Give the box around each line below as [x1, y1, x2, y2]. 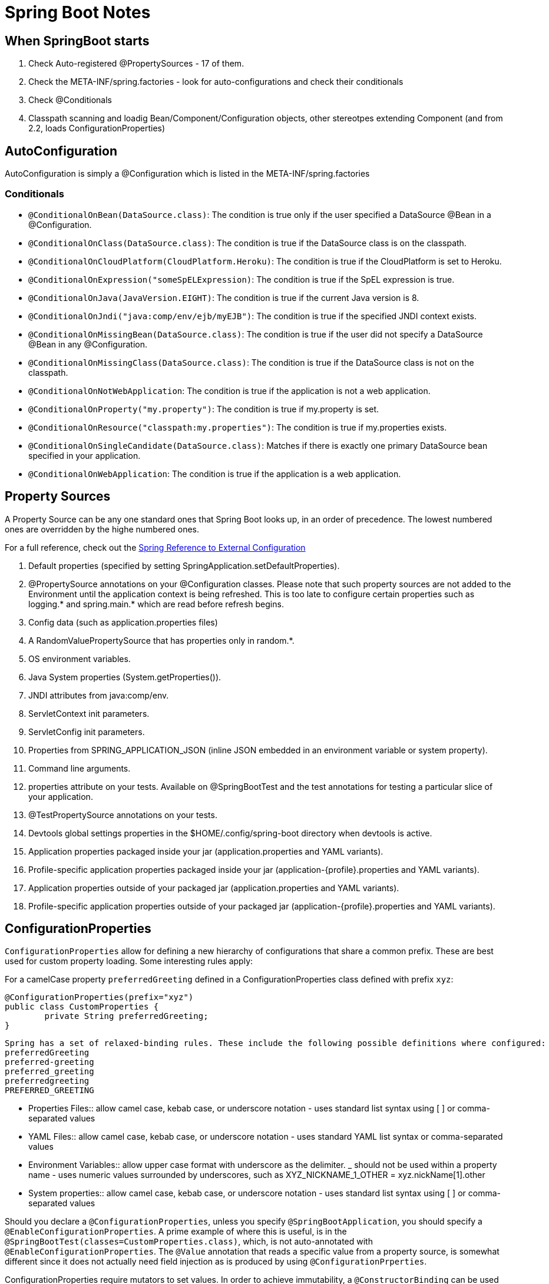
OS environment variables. [28, 653, 131, 664]
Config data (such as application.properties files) [28, 617, 218, 627]
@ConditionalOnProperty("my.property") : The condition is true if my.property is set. [28, 403, 379, 414]
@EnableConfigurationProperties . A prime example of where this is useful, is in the [5, 1226, 347, 1237]
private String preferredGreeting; [44, 1011, 209, 1021]
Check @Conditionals [28, 95, 112, 105]
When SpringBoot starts [5, 33, 150, 48]
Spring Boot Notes [5, 2, 151, 22]
